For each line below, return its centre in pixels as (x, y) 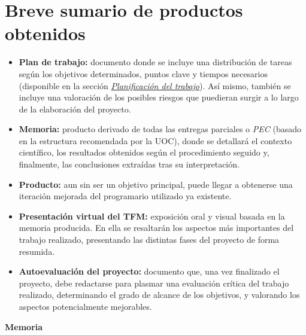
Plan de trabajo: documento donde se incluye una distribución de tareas (155, 62)
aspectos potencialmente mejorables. (85, 306)
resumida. (37, 251)
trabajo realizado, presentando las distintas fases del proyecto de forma (149, 240)
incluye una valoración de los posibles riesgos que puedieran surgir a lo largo (159, 97)
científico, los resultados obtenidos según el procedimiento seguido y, (144, 152)
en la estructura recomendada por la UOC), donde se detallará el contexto (155, 140)
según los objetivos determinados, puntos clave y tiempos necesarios (143, 73)
